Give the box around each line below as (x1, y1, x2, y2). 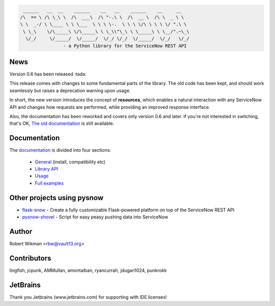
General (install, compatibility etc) (35, 158, 106, 165)
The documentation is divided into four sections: (9, 147, 112, 153)
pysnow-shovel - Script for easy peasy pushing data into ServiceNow (22, 214, 168, 220)
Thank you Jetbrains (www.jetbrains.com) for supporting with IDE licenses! (9, 294, 167, 300)
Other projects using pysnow (9, 193, 104, 202)
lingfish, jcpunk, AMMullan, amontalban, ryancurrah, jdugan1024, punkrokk (9, 267, 167, 273)
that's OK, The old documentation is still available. (9, 120, 115, 127)
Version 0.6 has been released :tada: (9, 71, 87, 77)
